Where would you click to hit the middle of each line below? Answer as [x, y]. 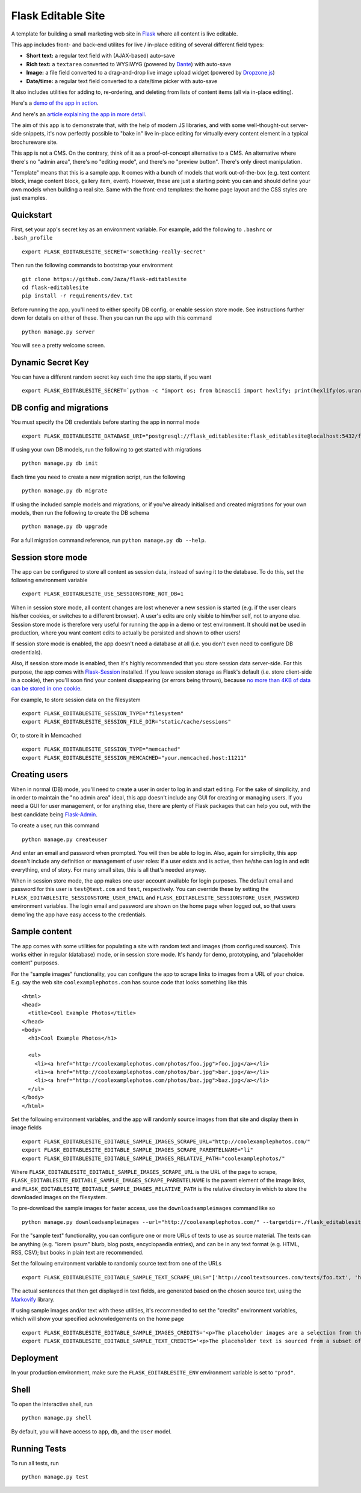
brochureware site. [35, 142]
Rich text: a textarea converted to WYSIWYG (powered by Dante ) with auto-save [129, 64]
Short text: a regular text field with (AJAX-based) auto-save [100, 56]
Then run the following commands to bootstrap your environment [92, 265]
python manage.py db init [60, 463]
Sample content [42, 932]
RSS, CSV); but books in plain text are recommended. [77, 1253]
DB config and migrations [60, 408]
